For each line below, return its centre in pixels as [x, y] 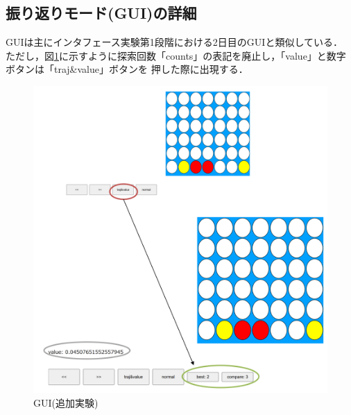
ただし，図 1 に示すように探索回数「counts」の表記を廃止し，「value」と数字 [176, 55]
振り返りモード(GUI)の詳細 [101, 13]
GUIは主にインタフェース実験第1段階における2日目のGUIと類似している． [174, 42]
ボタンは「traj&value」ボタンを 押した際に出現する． [127, 69]
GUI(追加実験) [66, 402]
